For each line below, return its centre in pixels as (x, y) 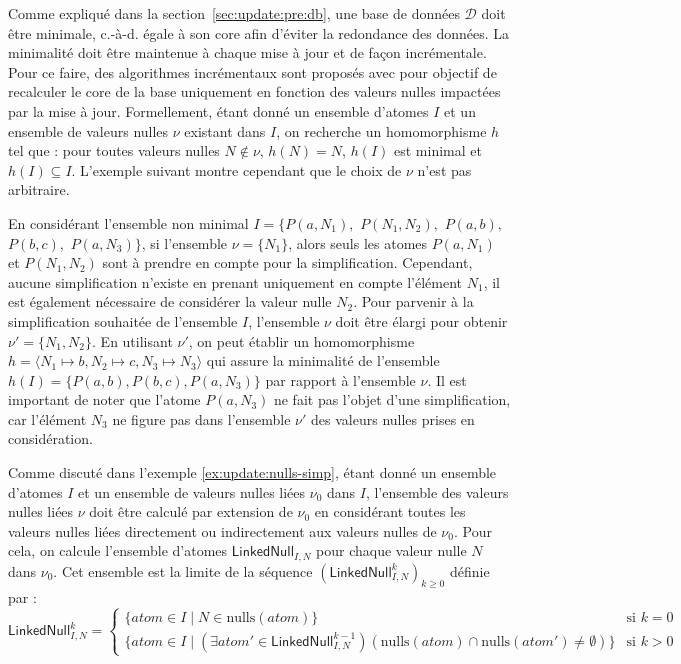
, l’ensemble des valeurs (437, 491)
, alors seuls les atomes (358, 242)
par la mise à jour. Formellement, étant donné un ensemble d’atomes (218, 110)
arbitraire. (39, 189)
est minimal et (438, 150)
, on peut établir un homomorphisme (301, 340)
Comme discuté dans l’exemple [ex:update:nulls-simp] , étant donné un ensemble (252, 472)
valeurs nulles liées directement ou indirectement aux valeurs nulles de (222, 530)
